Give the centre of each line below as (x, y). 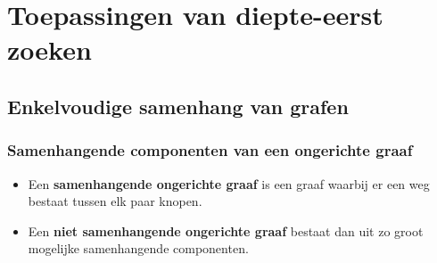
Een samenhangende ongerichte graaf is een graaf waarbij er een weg (229, 183)
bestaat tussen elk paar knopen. (115, 201)
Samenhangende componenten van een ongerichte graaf (210, 150)
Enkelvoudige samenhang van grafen (178, 106)
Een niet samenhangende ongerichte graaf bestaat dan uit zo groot (226, 230)
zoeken (49, 49)
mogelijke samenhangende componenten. (138, 248)
